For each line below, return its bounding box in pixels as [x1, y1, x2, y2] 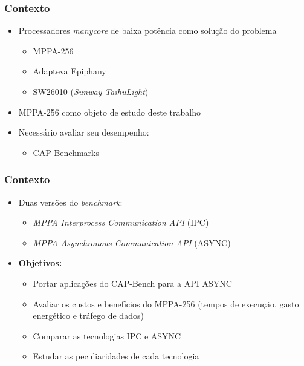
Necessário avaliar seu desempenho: [18, 126, 149, 139]
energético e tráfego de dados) [33, 309, 144, 322]
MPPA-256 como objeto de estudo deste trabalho [18, 105, 201, 118]
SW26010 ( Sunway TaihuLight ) [33, 85, 149, 97]
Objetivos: [18, 257, 62, 269]
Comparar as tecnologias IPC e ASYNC [33, 329, 181, 342]
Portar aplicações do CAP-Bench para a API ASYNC [33, 276, 232, 289]
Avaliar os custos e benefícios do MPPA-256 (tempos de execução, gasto [33, 297, 299, 310]
